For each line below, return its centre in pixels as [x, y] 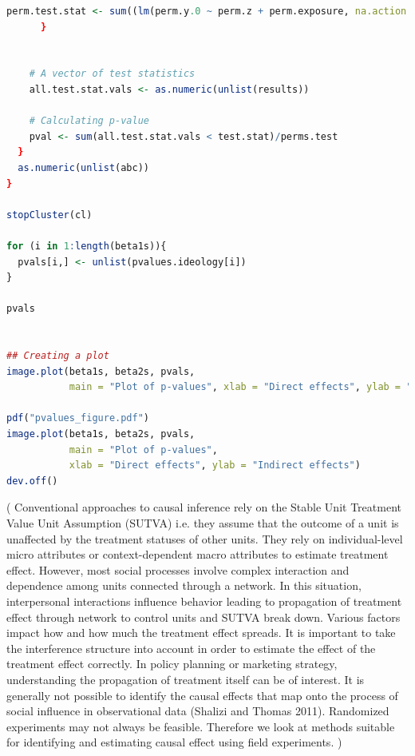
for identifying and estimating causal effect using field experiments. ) [174, 742]
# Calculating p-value [89, 121]
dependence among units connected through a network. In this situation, [184, 585]
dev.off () [32, 481]
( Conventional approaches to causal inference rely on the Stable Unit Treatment [204, 507]
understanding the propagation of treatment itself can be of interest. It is [186, 679]
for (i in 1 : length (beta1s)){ [87, 246]
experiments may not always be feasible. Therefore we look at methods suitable [201, 726]
